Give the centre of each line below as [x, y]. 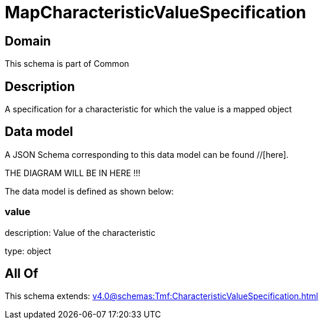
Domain [28, 41]
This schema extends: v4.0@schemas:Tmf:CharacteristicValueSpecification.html [161, 296]
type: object [28, 251]
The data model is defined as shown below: [89, 191]
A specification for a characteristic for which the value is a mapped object [149, 109]
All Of [22, 274]
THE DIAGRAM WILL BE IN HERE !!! [73, 173]
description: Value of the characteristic [80, 232]
